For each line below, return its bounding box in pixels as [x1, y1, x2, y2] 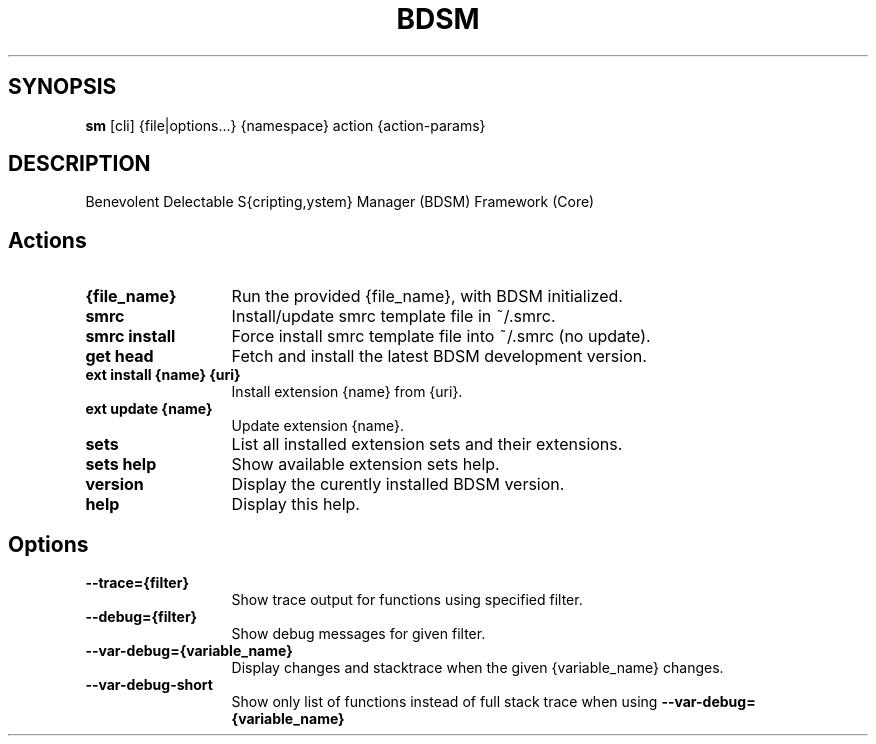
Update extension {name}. [231, 417, 404, 435]
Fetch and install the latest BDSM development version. [231, 346, 647, 367]
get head [85, 346, 154, 367]
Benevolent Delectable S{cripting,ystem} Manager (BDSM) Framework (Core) [85, 193, 595, 211]
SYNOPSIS [8, 74, 117, 100]
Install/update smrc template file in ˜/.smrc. [231, 306, 556, 327]
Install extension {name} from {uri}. [231, 383, 463, 401]
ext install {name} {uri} [85, 366, 241, 384]
